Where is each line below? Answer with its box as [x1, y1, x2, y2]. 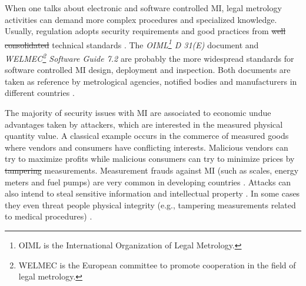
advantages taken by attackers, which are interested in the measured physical [5, 118, 283, 130]
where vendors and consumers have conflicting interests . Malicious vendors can [5, 141, 288, 153]
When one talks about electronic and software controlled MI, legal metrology [5, 2, 282, 14]
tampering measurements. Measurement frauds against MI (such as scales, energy [5, 164, 299, 177]
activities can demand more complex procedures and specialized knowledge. [5, 13, 277, 25]
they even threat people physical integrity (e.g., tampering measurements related [5, 198, 296, 211]
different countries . [5, 87, 75, 99]
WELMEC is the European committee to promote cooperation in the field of [18, 258, 296, 271]
